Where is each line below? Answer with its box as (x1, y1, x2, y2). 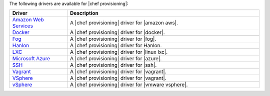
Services (12, 22, 33, 29)
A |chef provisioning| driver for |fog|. (70, 35, 156, 42)
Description (70, 10, 98, 17)
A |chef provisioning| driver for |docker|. (70, 29, 165, 36)
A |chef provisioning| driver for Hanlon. (70, 42, 162, 49)
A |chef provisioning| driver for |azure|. (70, 55, 162, 62)
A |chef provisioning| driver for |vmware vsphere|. (70, 81, 188, 88)
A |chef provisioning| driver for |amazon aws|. (70, 19, 178, 26)
